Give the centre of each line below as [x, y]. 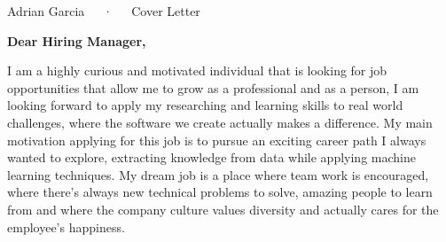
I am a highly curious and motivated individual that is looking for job [197, 70]
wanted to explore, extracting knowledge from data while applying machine [211, 157]
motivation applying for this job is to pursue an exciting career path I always [217, 140]
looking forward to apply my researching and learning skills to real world [205, 105]
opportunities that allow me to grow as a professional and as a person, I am [213, 87]
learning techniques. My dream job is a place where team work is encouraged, [218, 174]
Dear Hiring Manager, [77, 40]
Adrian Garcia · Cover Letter [104, 11]
